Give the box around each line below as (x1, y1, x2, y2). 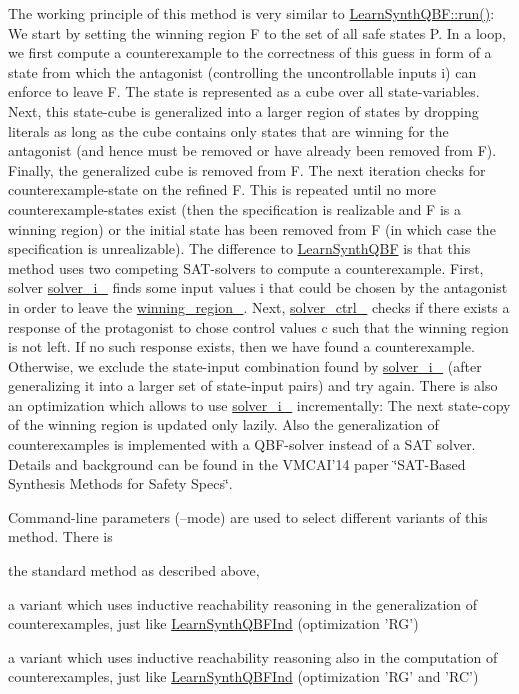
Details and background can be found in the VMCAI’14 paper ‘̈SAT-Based (8, 453, 466, 474)
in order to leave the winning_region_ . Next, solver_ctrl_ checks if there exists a (8, 296, 510, 317)
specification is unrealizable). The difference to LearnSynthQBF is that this (8, 238, 471, 259)
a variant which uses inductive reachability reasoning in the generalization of (8, 593, 478, 614)
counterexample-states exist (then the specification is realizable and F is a (8, 198, 461, 219)
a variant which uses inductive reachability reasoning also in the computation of (8, 646, 498, 667)
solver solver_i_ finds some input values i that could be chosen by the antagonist (8, 277, 508, 298)
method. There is (8, 526, 113, 547)
